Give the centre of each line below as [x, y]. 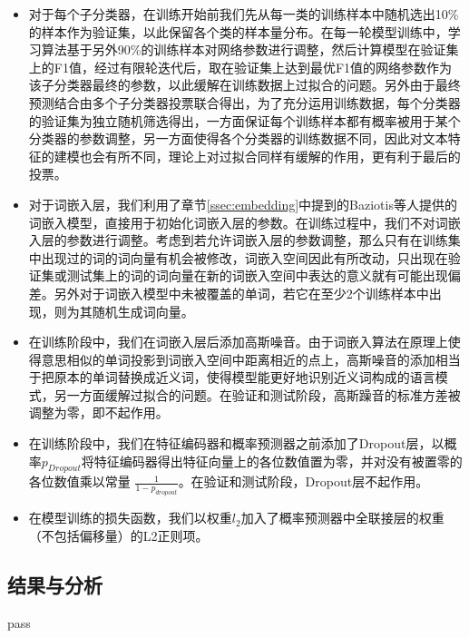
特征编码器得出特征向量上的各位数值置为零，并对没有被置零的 [278, 461]
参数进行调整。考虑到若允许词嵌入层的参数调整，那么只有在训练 [257, 240]
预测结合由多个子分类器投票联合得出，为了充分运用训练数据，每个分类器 [244, 102]
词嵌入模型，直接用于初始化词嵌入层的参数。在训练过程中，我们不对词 [238, 222]
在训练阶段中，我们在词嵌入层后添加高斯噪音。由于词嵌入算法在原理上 [238, 342]
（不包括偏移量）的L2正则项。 [118, 535]
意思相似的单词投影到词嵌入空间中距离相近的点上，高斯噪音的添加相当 [251, 359]
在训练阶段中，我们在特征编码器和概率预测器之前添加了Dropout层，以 [236, 443]
